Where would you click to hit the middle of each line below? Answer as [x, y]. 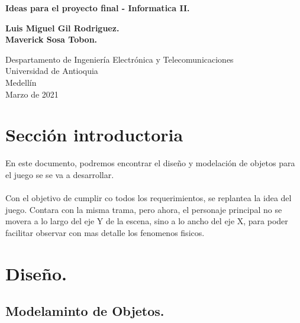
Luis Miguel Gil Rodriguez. [62, 28]
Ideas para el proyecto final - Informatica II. [98, 8]
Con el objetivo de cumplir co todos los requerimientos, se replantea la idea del [149, 198]
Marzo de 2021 [32, 94]
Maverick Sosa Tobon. [51, 39]
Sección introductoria [94, 135]
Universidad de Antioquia [52, 71]
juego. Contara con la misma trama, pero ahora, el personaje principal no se [144, 209]
